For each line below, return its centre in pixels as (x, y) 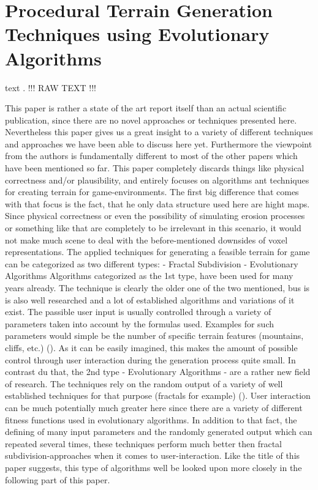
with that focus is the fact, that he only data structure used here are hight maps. (157, 203)
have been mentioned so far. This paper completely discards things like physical (155, 168)
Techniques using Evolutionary (137, 34)
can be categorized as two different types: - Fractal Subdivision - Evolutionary (152, 263)
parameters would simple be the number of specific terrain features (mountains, (154, 336)
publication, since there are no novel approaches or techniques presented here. (151, 120)
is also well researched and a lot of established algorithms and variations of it (150, 299)
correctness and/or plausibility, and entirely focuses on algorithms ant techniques (157, 180)
